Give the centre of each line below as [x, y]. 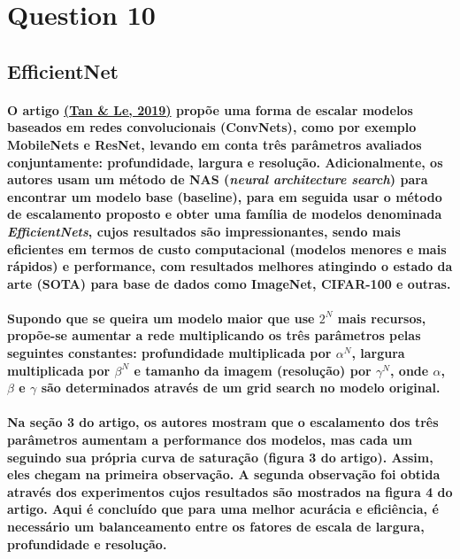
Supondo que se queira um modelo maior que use [161, 318]
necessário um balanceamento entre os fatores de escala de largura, [216, 526]
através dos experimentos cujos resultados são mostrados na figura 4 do [230, 491]
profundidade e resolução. [87, 543]
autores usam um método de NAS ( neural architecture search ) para [218, 179]
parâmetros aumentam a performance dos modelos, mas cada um [210, 440]
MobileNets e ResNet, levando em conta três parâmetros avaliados [215, 144]
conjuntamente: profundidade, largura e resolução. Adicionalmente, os [225, 162]
